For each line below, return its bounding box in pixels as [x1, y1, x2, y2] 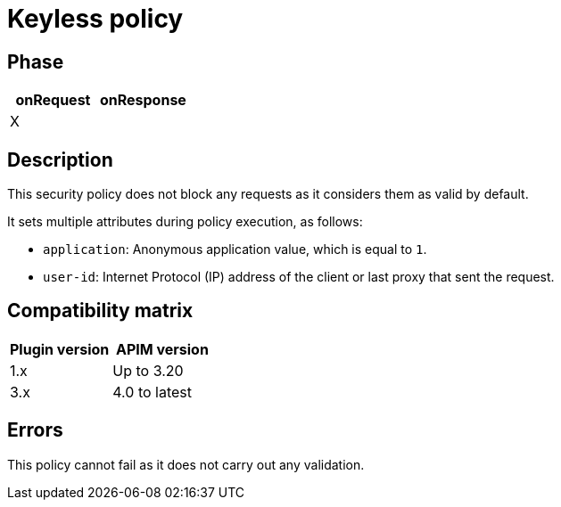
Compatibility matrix [7, 299, 194, 323]
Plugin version [10, 339, 110, 358]
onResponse [99, 91, 186, 110]
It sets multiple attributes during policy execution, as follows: [7, 214, 363, 230]
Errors [7, 419, 63, 442]
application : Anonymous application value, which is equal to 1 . [43, 241, 427, 258]
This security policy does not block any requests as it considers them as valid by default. [7, 186, 529, 202]
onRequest [15, 91, 91, 110]
